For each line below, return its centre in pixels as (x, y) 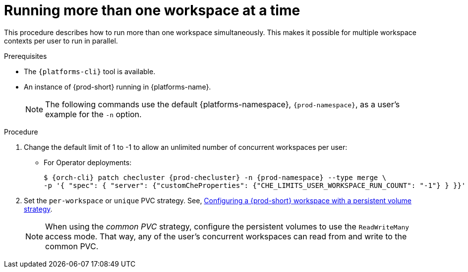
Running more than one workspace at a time (152, 10)
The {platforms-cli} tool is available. (90, 71)
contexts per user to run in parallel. (61, 41)
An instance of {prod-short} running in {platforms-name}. (117, 87)
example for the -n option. (93, 114)
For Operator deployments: (88, 162)
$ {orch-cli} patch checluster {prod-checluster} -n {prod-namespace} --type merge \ (215, 177)
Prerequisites (26, 56)
